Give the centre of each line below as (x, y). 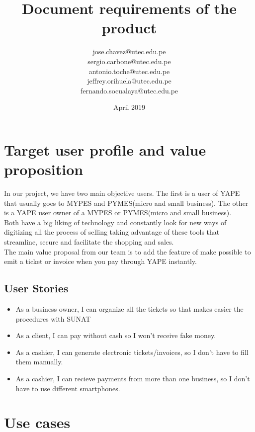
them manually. (39, 362)
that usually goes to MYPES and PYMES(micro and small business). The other (126, 203)
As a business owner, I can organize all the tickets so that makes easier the (129, 308)
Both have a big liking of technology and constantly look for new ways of (115, 222)
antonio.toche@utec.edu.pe (129, 71)
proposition (44, 169)
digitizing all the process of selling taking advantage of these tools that (112, 232)
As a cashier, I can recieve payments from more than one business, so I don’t (133, 378)
